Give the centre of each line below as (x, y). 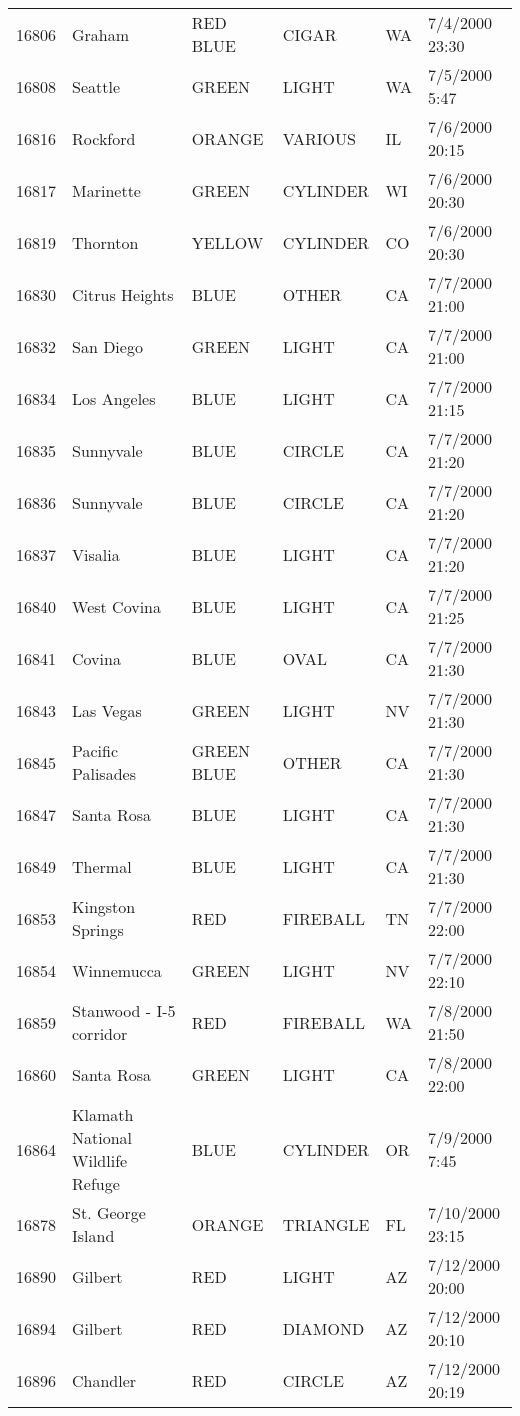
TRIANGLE (326, 1224)
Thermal (102, 866)
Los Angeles (114, 398)
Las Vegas (107, 710)
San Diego (107, 346)
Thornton (105, 242)
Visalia (96, 554)
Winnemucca (117, 970)
